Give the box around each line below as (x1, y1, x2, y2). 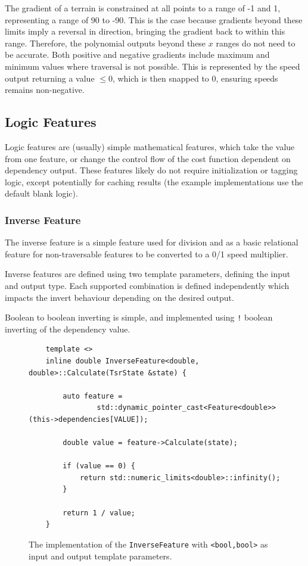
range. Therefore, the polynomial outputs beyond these (5, 36, 206, 49)
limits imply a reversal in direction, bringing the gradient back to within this (5, 25, 285, 38)
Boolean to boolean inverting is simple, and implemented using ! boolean (5, 311, 273, 324)
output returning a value (5, 71, 95, 84)
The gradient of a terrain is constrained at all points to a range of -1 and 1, (5, 2, 281, 14)
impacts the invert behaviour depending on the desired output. (5, 291, 234, 303)
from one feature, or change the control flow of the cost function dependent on (5, 152, 291, 164)
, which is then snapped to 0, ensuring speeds (112, 71, 278, 84)
